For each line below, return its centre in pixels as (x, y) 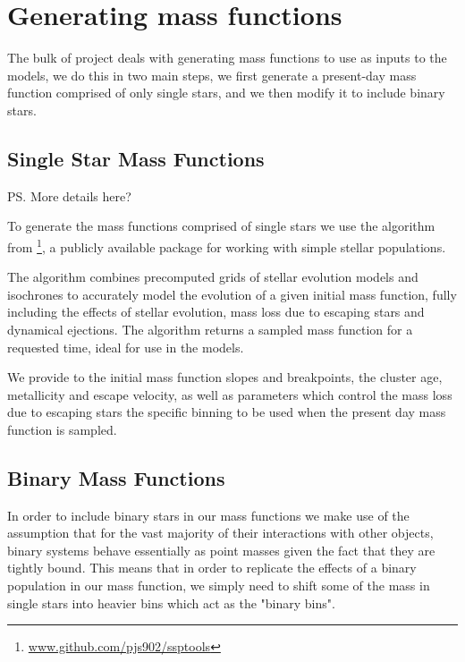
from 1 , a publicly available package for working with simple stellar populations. (227, 245)
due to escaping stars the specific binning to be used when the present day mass (227, 412)
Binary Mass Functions (116, 477)
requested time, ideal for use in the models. (126, 347)
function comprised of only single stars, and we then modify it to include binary (226, 93)
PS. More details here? (69, 195)
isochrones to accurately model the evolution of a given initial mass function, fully (232, 294)
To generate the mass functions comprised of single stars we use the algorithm (221, 226)
